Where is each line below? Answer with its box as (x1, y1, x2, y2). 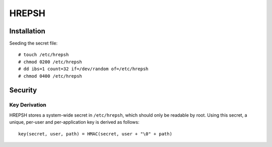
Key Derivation (9, 102, 46, 109)
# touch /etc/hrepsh (18, 52, 69, 58)
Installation (9, 27, 45, 35)
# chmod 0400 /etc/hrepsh (18, 73, 83, 79)
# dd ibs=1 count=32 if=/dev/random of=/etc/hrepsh (18, 66, 149, 72)
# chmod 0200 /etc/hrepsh (18, 59, 83, 65)
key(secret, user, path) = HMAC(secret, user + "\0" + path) (18, 131, 172, 136)
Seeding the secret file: (9, 40, 58, 46)
